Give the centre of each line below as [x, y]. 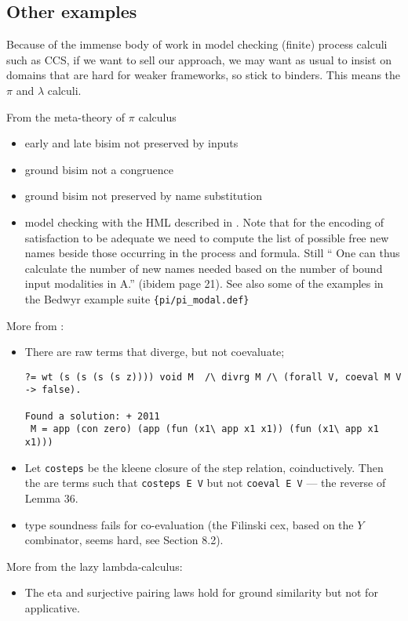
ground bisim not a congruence [99, 169]
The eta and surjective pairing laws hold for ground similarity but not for [201, 592]
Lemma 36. [51, 498]
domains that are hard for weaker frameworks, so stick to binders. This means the [204, 75]
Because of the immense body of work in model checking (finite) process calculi [197, 44]
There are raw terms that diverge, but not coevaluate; [155, 352]
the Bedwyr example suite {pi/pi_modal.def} [137, 298]
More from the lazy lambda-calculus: [95, 566]
